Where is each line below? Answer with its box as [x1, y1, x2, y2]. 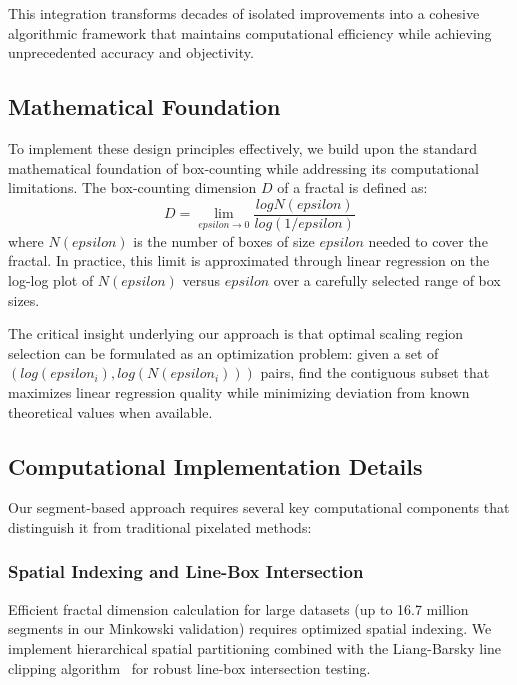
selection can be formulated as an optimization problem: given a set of [8, 342, 439, 363]
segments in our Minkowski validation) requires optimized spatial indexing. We [8, 618, 492, 639]
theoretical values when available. [8, 401, 213, 422]
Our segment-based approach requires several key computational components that [8, 497, 510, 518]
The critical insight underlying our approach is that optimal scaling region [8, 323, 464, 344]
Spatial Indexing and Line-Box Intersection [8, 559, 364, 584]
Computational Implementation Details [8, 450, 423, 481]
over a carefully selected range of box [273, 270, 501, 291]
